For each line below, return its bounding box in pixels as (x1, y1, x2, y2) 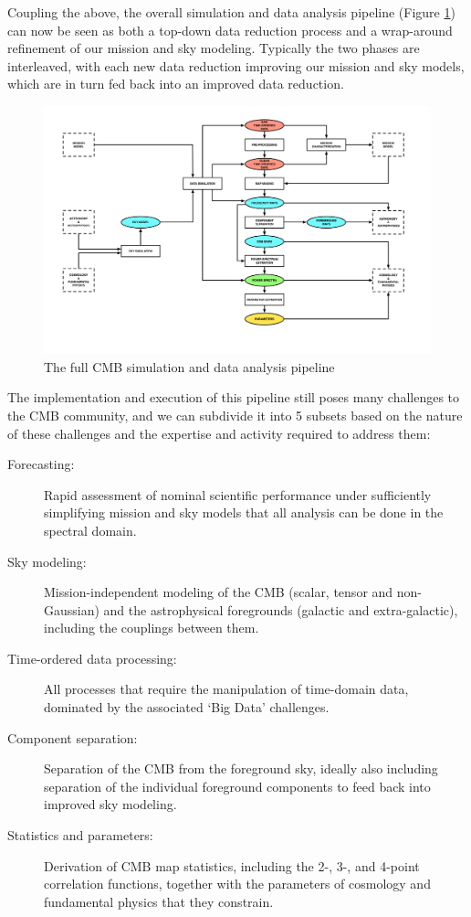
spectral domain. (44, 520, 137, 539)
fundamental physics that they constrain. (44, 891, 274, 911)
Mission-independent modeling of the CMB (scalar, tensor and (44, 582, 393, 602)
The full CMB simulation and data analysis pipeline (44, 357, 335, 376)
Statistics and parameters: (7, 826, 153, 845)
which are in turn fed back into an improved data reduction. (7, 74, 344, 93)
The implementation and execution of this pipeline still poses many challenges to (7, 388, 460, 407)
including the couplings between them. (44, 618, 259, 637)
